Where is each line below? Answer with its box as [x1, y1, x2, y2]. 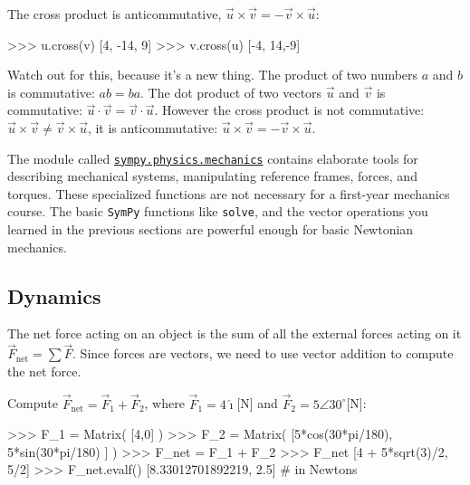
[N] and [236, 394, 278, 413]
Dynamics [7, 281, 101, 309]
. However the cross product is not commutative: [154, 100, 425, 119]
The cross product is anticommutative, [7, 5, 222, 23]
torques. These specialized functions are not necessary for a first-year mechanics [7, 184, 450, 203]
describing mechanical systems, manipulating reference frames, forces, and [7, 166, 417, 185]
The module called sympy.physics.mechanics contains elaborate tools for [7, 148, 418, 167]
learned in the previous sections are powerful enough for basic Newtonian [7, 220, 414, 239]
